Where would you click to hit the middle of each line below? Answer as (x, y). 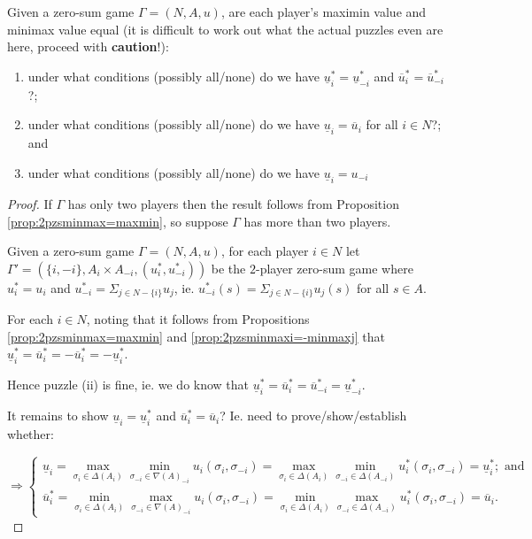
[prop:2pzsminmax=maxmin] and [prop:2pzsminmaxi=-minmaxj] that (196, 336)
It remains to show (58, 416)
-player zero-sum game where (334, 268)
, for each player (265, 251)
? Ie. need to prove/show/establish (313, 416)
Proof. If (30, 204)
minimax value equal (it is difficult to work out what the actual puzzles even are (225, 29)
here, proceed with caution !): (88, 46)
